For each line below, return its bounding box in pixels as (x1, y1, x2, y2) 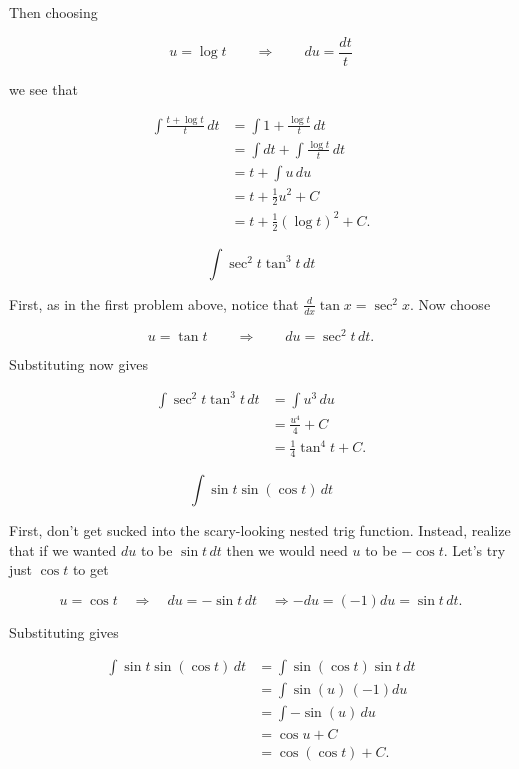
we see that (9, 78, 78, 99)
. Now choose (409, 293, 491, 314)
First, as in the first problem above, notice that (9, 293, 299, 314)
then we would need (226, 539, 348, 560)
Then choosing (9, 2, 98, 22)
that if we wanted (9, 539, 117, 560)
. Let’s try (443, 539, 506, 560)
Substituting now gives (9, 353, 149, 374)
